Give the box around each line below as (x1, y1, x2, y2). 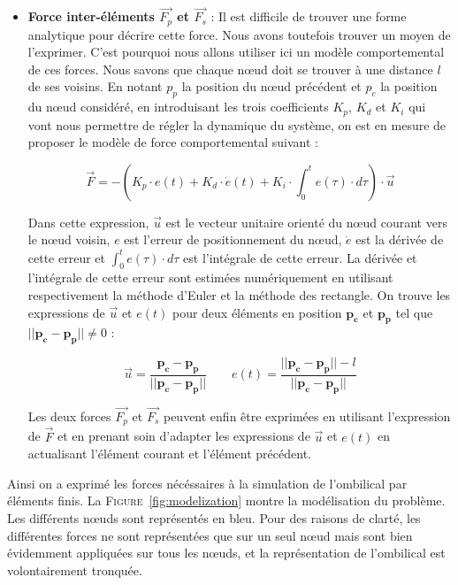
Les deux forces (27, 407, 111, 425)
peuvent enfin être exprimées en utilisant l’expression (163, 407, 451, 425)
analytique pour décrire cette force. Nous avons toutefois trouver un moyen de (27, 25, 451, 43)
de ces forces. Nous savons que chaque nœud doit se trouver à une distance (27, 59, 433, 78)
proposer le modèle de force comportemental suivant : (27, 133, 318, 151)
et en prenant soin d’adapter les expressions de (57, 427, 310, 445)
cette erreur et (27, 248, 106, 266)
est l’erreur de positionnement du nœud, (124, 230, 342, 249)
